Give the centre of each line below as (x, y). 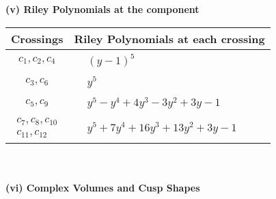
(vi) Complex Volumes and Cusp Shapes (103, 187)
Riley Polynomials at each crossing (169, 38)
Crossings (37, 38)
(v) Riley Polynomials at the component (102, 9)
